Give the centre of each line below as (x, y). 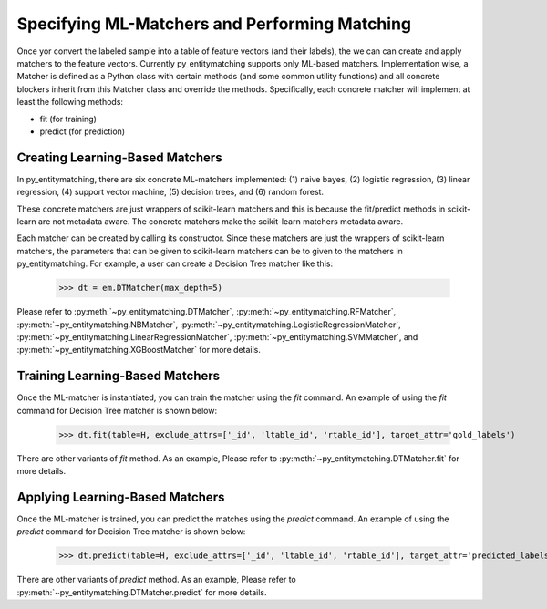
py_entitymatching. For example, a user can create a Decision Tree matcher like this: (175, 263)
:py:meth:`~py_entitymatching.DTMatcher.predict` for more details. (142, 592)
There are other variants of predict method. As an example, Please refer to (156, 580)
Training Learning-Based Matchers (119, 376)
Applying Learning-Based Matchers (121, 497)
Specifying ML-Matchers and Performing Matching (214, 24)
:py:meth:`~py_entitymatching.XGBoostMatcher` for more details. (139, 350)
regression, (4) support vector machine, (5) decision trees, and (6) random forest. (170, 192)
